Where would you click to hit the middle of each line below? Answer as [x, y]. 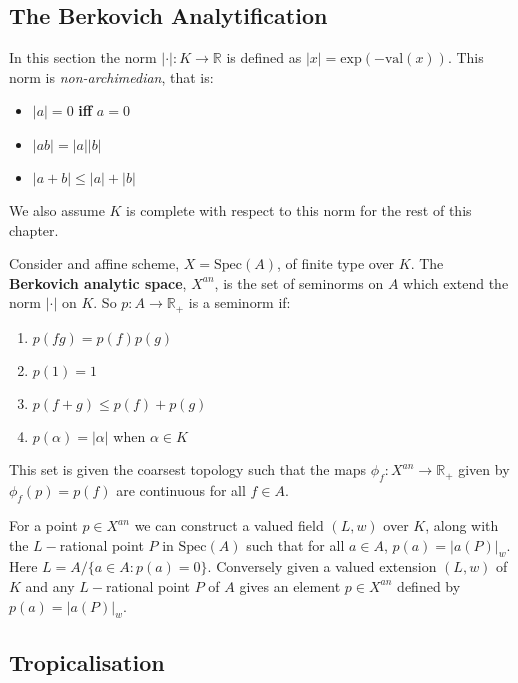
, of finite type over [336, 263]
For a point [43, 525]
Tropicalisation [87, 661]
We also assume [57, 209]
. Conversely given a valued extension [322, 566]
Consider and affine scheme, [94, 263]
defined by [429, 585]
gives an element [290, 585]
